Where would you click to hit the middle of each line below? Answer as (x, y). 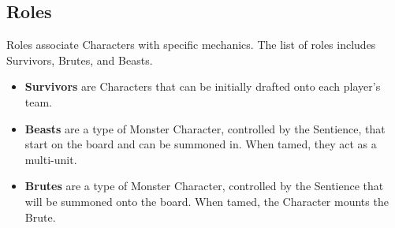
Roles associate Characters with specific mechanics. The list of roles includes (191, 45)
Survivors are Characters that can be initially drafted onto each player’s (203, 86)
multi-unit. (51, 159)
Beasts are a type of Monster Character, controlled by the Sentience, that (205, 128)
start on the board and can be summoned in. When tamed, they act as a (201, 144)
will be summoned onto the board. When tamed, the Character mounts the (207, 201)
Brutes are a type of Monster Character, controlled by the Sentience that (204, 186)
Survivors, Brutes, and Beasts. (80, 60)
